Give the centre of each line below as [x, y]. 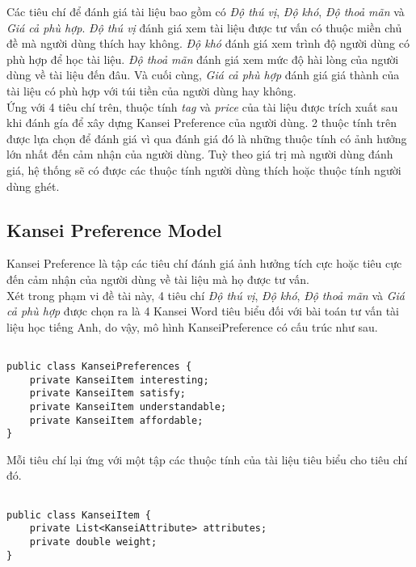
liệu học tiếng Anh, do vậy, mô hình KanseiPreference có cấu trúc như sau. [192, 326]
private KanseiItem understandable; [128, 406]
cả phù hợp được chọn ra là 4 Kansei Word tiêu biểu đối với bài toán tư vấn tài [203, 311]
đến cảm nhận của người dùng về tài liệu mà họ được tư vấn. [158, 279]
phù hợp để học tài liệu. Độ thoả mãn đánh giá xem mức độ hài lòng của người [203, 59]
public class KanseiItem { [79, 515]
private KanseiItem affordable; [116, 420]
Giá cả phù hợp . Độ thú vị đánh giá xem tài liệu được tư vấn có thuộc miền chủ [204, 27]
